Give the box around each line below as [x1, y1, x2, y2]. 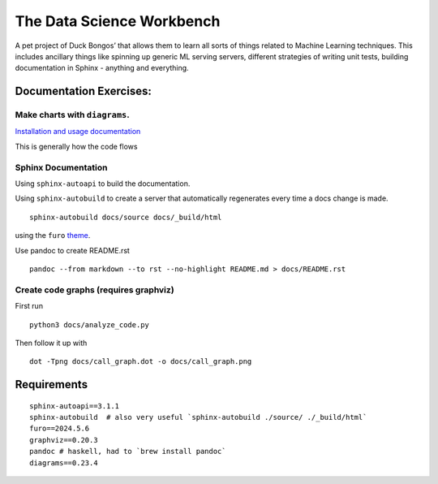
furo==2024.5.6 [29, 424, 90, 434]
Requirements [15, 378, 88, 391]
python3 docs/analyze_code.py [29, 320, 150, 329]
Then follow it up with [15, 338, 88, 348]
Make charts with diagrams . [15, 110, 130, 121]
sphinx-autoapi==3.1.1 [29, 401, 120, 410]
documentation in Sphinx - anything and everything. [15, 63, 190, 73]
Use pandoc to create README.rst [15, 245, 130, 255]
